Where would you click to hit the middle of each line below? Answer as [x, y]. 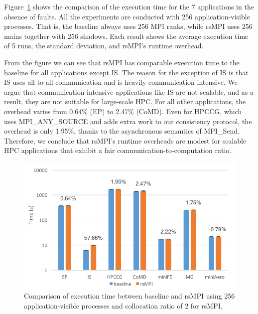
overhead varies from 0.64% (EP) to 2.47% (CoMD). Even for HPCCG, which [123, 111]
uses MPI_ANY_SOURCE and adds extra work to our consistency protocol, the [128, 121]
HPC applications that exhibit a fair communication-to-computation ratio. [118, 150]
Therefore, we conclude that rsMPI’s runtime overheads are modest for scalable [125, 140]
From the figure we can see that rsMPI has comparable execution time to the [122, 62]
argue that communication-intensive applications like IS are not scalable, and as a [129, 91]
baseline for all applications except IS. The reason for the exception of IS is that [126, 72]
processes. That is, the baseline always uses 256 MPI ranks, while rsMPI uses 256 [128, 26]
